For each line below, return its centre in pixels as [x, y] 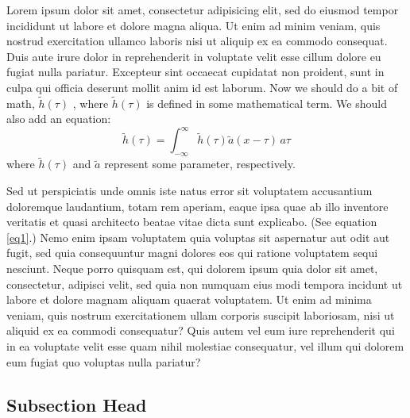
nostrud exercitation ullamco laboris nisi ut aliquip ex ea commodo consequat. [197, 41]
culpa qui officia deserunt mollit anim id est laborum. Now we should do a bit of [202, 87]
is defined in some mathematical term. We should [267, 103]
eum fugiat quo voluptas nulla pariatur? [104, 361]
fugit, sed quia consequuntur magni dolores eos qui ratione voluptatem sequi [192, 253]
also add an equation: [59, 119]
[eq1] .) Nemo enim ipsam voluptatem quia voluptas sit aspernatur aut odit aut [198, 237]
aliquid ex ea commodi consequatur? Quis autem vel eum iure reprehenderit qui [201, 330]
